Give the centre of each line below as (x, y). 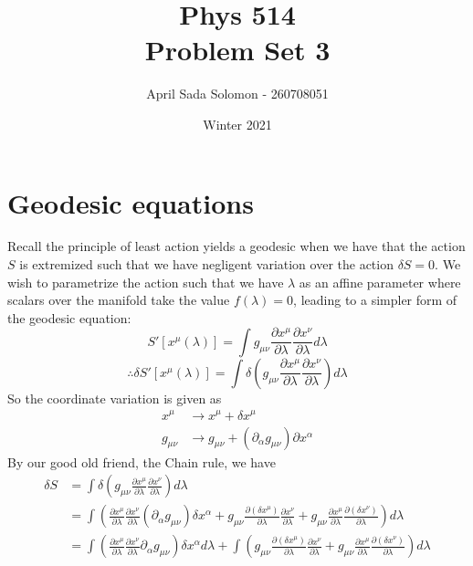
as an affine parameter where (380, 282)
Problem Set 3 (237, 50)
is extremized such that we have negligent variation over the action (206, 264)
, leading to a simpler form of (375, 300)
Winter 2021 (237, 124)
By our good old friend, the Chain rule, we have (142, 461)
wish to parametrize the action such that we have (146, 282)
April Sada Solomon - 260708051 (237, 94)
